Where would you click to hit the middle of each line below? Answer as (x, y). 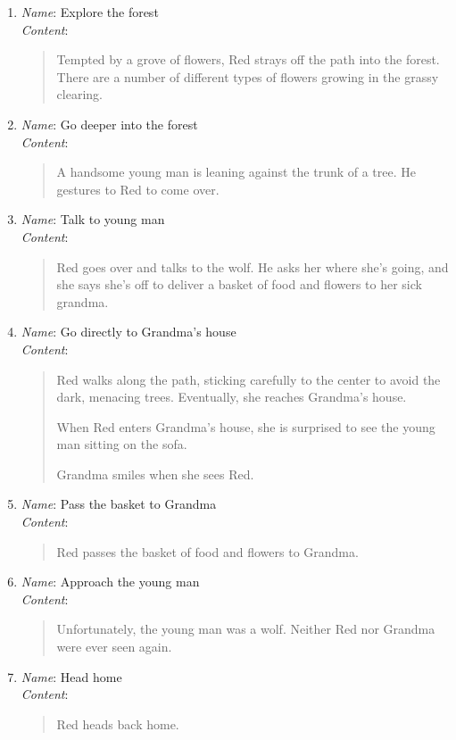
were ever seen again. (114, 647)
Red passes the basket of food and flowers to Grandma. (207, 551)
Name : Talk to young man (93, 219)
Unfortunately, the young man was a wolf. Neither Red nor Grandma (246, 629)
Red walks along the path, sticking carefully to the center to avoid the (249, 379)
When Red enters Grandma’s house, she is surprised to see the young (246, 426)
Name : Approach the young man (110, 582)
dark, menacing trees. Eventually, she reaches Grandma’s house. (232, 397)
